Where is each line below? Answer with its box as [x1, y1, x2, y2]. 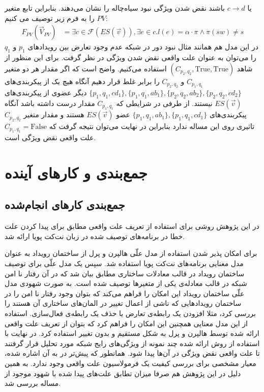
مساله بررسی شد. [5, 378, 61, 388]
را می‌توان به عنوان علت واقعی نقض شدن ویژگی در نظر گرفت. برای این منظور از [5, 52, 256, 63]
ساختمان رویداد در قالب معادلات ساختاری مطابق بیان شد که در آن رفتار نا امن [5, 268, 245, 278]
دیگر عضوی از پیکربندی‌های [5, 87, 87, 98]
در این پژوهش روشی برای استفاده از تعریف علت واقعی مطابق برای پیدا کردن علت [5, 221, 259, 231]
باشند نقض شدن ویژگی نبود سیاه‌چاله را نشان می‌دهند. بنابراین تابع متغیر [5, 3, 225, 13]
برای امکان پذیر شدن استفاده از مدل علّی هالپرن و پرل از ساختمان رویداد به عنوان [5, 248, 257, 258]
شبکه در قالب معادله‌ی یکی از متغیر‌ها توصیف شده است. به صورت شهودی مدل [5, 278, 247, 289]
